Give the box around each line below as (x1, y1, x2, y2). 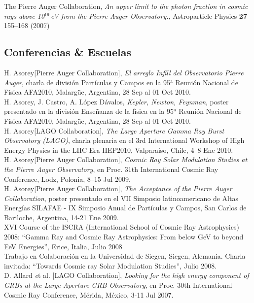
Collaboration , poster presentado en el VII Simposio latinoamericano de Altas (4, 193, 238, 203)
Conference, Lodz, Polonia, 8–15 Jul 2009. (4, 173, 131, 184)
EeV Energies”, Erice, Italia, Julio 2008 (4, 241, 122, 251)
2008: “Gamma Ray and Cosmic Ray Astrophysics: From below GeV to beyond (4, 232, 244, 242)
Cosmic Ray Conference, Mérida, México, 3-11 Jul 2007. (4, 289, 174, 300)
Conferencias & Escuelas (4, 44, 131, 60)
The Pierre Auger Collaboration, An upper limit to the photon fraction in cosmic (4, 1, 248, 11)
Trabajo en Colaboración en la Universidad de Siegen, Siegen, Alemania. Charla (4, 251, 246, 261)
